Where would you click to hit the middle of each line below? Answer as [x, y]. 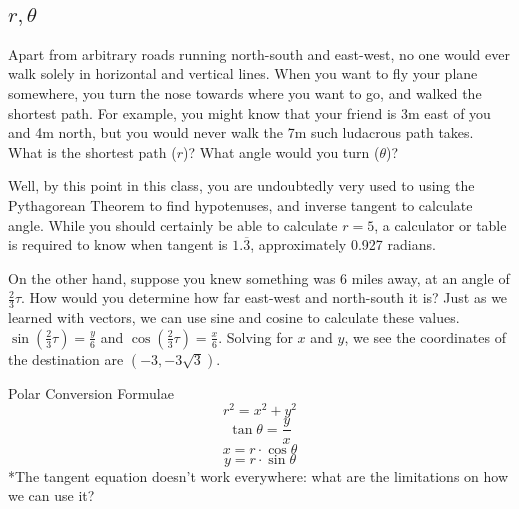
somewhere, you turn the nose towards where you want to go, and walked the [245, 93]
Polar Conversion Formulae [91, 392]
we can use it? [51, 495]
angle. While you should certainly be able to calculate [173, 224]
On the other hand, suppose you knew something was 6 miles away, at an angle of [259, 277]
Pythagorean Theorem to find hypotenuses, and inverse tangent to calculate [240, 204]
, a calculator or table [440, 224]
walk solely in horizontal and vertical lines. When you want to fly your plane [243, 73]
